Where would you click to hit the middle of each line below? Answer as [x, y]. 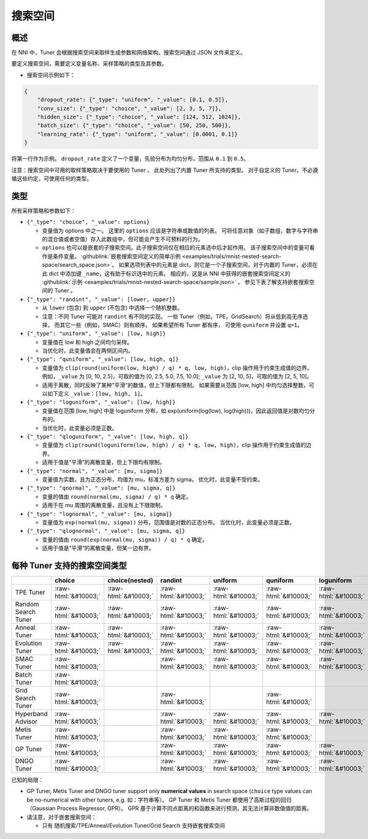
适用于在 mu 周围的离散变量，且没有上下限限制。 [104, 505]
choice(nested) [130, 580]
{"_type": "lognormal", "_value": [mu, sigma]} [100, 514]
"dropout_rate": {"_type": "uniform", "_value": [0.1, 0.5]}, [132, 100]
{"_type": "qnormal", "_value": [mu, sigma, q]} [101, 488]
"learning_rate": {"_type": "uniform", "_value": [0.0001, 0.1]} [137, 134]
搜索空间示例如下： [51, 75]
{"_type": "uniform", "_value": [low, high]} [96, 334]
